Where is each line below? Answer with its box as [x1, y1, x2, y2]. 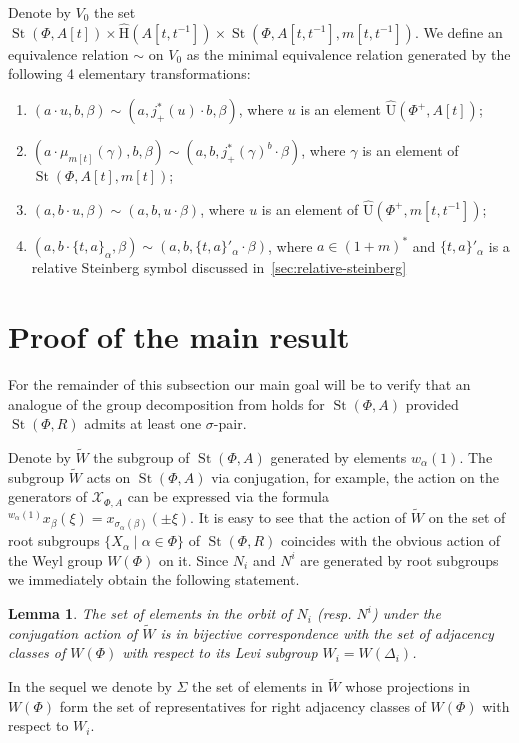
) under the [372, 603, 441, 624]
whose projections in [345, 676, 471, 697]
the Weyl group [8, 549, 103, 570]
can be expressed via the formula [127, 486, 329, 507]
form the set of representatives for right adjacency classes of [59, 695, 426, 716]
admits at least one [84, 413, 202, 434]
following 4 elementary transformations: [8, 63, 251, 84]
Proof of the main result [8, 316, 350, 357]
